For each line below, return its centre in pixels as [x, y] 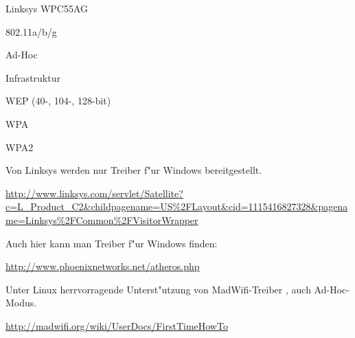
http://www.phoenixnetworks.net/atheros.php [103, 266]
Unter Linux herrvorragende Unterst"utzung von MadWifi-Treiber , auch [158, 289]
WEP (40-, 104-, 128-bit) [58, 101]
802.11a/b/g [31, 31]
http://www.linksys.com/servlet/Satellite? [94, 193]
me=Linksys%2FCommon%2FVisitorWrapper [102, 219]
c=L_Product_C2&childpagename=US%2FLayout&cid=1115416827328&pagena [177, 206]
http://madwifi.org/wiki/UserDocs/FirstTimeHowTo [117, 325]
